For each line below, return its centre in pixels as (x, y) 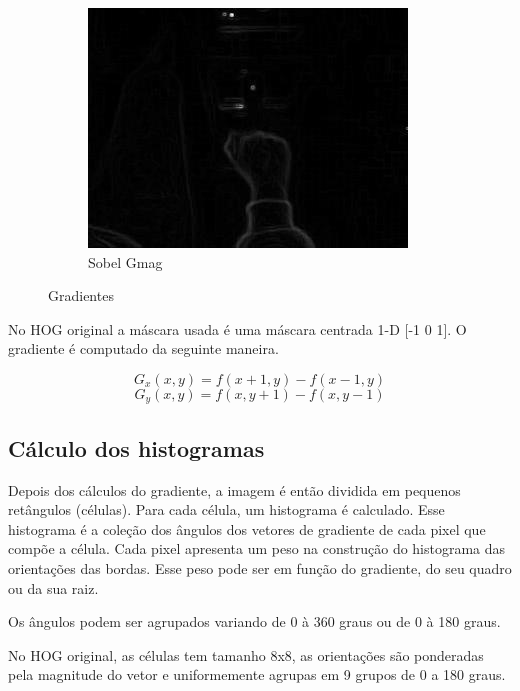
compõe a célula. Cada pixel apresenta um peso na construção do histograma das (257, 548)
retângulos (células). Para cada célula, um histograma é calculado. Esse (226, 509)
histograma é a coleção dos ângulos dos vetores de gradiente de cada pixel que (247, 528)
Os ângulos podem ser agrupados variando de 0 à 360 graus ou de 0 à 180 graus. (254, 621)
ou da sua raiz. (53, 587)
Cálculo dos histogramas (136, 447)
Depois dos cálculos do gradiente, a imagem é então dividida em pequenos (234, 489)
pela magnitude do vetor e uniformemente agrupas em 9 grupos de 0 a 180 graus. (257, 674)
